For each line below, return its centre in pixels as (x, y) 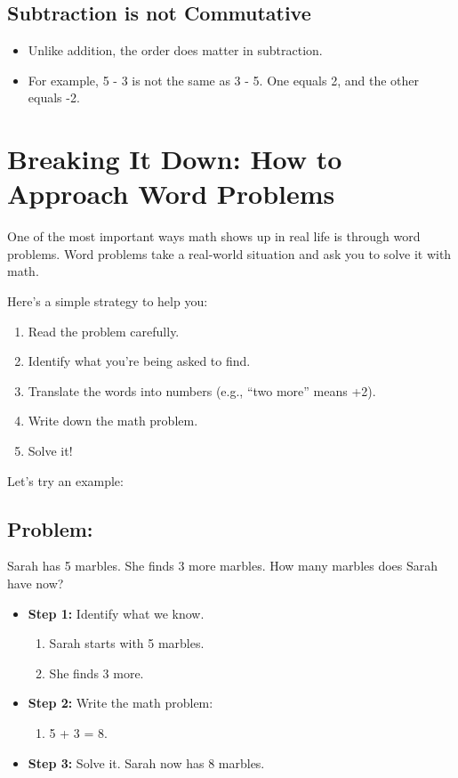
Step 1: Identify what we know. (116, 613)
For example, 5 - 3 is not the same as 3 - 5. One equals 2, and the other (223, 80)
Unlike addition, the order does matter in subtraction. (175, 50)
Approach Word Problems (171, 194)
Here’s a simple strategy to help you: (108, 301)
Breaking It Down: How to (175, 159)
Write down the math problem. (113, 421)
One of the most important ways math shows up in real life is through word (214, 236)
